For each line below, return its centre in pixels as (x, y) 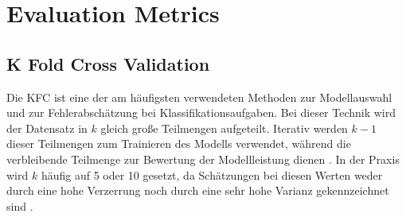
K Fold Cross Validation (108, 63)
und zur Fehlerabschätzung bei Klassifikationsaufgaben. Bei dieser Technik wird (201, 112)
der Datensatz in (47, 128)
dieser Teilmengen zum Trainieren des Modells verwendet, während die (179, 143)
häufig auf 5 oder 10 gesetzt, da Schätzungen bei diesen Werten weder (212, 174)
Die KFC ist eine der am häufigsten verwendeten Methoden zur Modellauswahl (199, 97)
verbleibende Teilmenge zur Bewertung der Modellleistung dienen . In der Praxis (203, 159)
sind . (20, 205)
